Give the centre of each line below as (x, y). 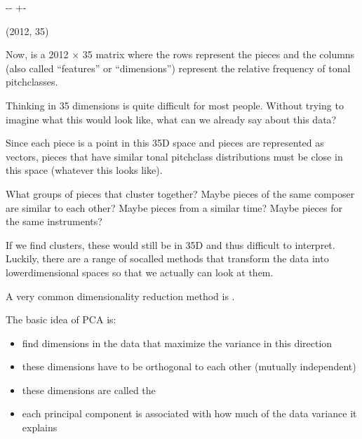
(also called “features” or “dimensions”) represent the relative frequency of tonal (178, 68)
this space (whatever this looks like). (84, 170)
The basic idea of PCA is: (61, 319)
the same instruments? (54, 221)
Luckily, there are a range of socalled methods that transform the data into (167, 258)
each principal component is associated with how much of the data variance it (189, 413)
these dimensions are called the (89, 390)
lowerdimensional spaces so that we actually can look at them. (140, 272)
